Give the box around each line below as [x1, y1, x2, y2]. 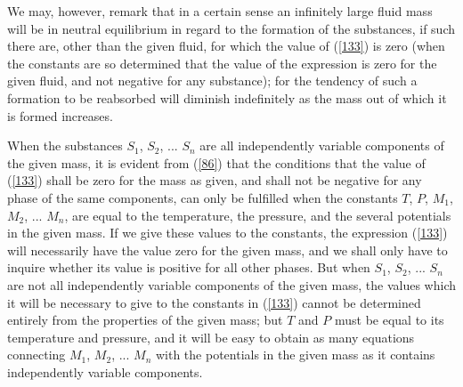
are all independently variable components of [199, 136, 444, 155]
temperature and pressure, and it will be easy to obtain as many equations [7, 327, 415, 346]
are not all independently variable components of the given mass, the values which [7, 275, 456, 294]
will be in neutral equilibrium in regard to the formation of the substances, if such [7, 19, 455, 37]
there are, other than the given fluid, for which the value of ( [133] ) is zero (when [7, 36, 445, 55]
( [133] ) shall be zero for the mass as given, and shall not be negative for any [7, 171, 422, 189]
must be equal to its [334, 310, 444, 329]
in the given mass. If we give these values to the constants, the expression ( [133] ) [7, 223, 448, 242]
